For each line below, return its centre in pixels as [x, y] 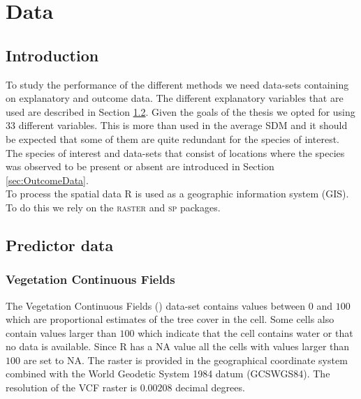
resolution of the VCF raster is [71, 387]
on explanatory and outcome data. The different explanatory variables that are [175, 98]
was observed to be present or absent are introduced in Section [140, 166]
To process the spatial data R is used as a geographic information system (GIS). [177, 194]
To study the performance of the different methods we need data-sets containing [177, 84]
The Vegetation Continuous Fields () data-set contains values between [156, 305]
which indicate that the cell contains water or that [245, 332]
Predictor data [60, 244]
